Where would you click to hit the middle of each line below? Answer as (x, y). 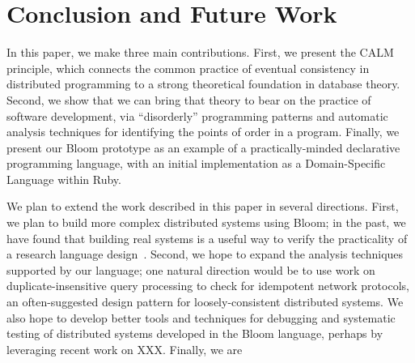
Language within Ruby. (64, 179)
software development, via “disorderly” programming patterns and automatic (197, 115)
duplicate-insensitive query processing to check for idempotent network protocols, (208, 286)
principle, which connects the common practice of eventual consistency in (188, 68)
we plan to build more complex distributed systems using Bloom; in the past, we (206, 222)
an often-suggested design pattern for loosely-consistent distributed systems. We (205, 302)
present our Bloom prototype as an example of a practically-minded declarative (203, 147)
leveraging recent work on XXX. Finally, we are (125, 349)
